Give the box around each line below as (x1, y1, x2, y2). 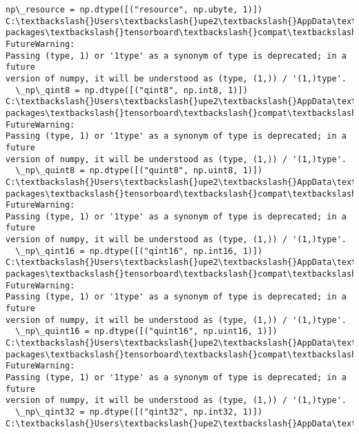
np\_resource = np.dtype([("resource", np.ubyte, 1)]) (6, 5, 263, 14)
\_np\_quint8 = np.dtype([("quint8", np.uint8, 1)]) (15, 166, 263, 176)
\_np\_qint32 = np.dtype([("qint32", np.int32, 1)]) (15, 406, 263, 417)
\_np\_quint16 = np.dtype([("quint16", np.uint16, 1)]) (15, 326, 278, 337)
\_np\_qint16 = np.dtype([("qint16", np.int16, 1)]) (15, 246, 263, 256)
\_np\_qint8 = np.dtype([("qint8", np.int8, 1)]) (15, 85, 248, 95)
